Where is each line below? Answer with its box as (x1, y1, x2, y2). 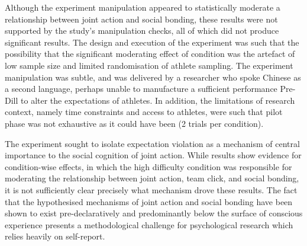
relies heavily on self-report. (5, 230, 105, 242)
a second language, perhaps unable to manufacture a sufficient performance (5, 82, 277, 95)
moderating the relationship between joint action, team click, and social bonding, (5, 172, 299, 184)
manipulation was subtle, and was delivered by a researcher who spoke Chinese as (5, 71, 301, 83)
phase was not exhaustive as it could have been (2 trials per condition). (5, 117, 264, 129)
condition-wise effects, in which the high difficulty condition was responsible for (5, 160, 292, 172)
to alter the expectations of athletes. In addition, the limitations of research (21, 94, 295, 106)
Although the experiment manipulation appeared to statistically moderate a (5, 1, 280, 13)
